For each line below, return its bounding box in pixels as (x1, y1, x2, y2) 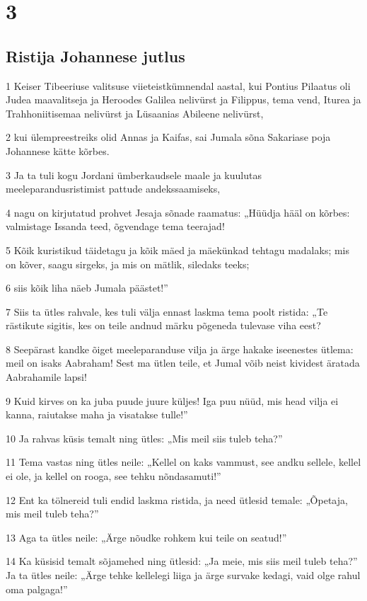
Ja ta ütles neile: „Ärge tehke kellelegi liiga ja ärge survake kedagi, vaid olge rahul (6, 568, 361, 583)
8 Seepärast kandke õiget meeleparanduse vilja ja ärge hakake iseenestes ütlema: (6, 341, 354, 356)
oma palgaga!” (6, 581, 68, 596)
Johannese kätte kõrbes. (6, 143, 110, 158)
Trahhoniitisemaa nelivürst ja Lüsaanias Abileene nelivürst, (6, 105, 264, 120)
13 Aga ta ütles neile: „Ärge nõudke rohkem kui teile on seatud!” (6, 530, 287, 544)
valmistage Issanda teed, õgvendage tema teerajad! (6, 219, 225, 234)
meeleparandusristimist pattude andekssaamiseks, (6, 181, 221, 196)
